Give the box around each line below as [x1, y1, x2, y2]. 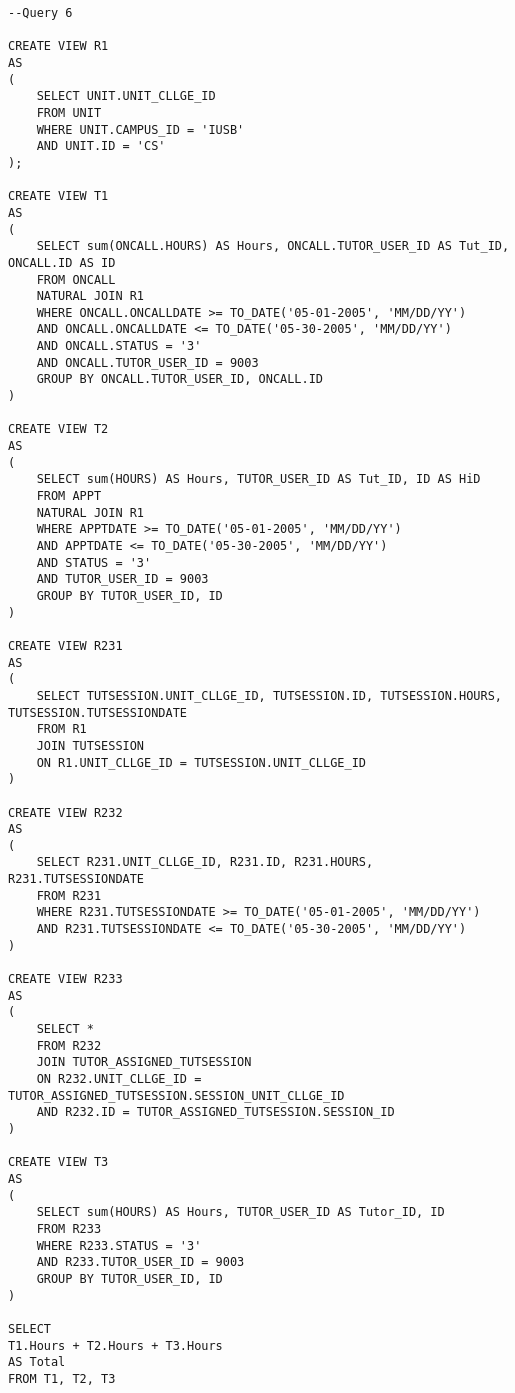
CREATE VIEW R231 [8, 638, 123, 653]
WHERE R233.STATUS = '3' [36, 1238, 202, 1253]
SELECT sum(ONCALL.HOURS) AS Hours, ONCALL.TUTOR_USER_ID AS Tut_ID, [36, 239, 510, 254]
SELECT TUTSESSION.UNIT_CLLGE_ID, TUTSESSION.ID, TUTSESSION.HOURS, [36, 688, 502, 703]
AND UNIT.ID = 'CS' [36, 139, 166, 154]
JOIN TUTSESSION [36, 738, 145, 753]
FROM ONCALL [36, 272, 116, 287]
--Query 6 [8, 6, 73, 20]
